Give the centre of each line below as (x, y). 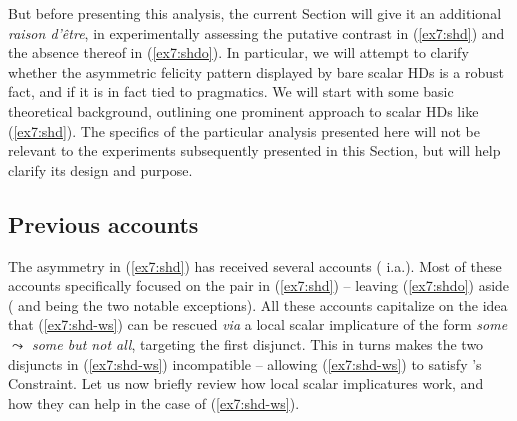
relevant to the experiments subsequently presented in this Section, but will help (254, 150)
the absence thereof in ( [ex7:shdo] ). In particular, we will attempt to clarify (238, 52)
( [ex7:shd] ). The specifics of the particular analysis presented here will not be (244, 130)
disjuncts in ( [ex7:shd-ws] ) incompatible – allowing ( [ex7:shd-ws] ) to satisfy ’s (245, 363)
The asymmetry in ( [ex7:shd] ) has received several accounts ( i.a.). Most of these (255, 265)
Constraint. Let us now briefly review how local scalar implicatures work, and (246, 383)
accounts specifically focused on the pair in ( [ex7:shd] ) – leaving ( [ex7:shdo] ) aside (259, 285)
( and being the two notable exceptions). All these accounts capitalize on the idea (258, 304)
